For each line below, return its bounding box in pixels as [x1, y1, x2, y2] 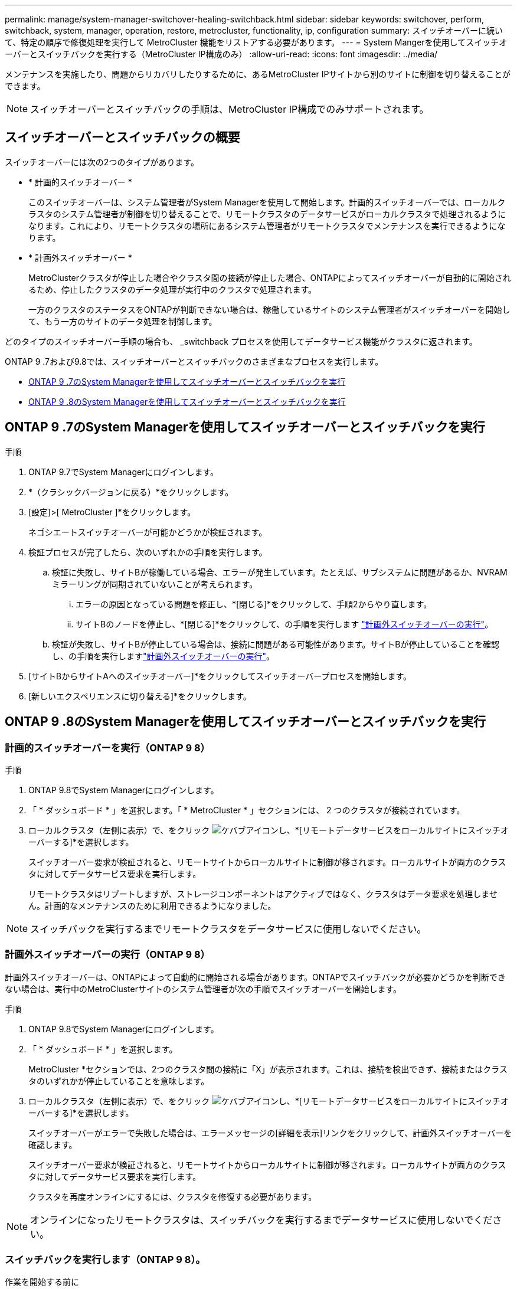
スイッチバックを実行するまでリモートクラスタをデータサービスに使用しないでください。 [30, 922, 427, 935]
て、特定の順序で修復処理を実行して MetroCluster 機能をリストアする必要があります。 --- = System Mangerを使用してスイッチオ [5, 37, 508, 47]
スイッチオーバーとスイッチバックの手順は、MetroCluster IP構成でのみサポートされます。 [30, 103, 429, 115]
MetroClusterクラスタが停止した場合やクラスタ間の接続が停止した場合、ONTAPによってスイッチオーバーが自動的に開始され [28, 272, 511, 283]
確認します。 [28, 1139, 77, 1150]
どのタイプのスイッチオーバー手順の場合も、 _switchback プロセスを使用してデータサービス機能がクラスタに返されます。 [5, 336, 477, 346]
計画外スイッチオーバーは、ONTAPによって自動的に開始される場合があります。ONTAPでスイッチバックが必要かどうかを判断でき [5, 971, 506, 982]
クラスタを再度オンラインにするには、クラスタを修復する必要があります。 [28, 1191, 317, 1202]
